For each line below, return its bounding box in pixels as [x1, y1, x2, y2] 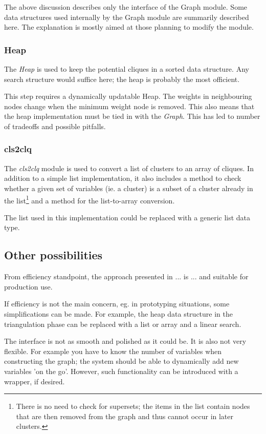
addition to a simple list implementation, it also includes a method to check [4, 173, 241, 183]
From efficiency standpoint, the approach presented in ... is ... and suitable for [4, 271, 249, 282]
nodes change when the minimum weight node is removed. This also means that [4, 100, 255, 111]
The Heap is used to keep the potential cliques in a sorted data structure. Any [4, 64, 249, 74]
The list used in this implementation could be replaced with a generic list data [4, 212, 251, 222]
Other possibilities [4, 247, 103, 263]
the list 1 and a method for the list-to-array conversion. [4, 193, 175, 205]
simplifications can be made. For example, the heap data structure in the [4, 308, 233, 319]
